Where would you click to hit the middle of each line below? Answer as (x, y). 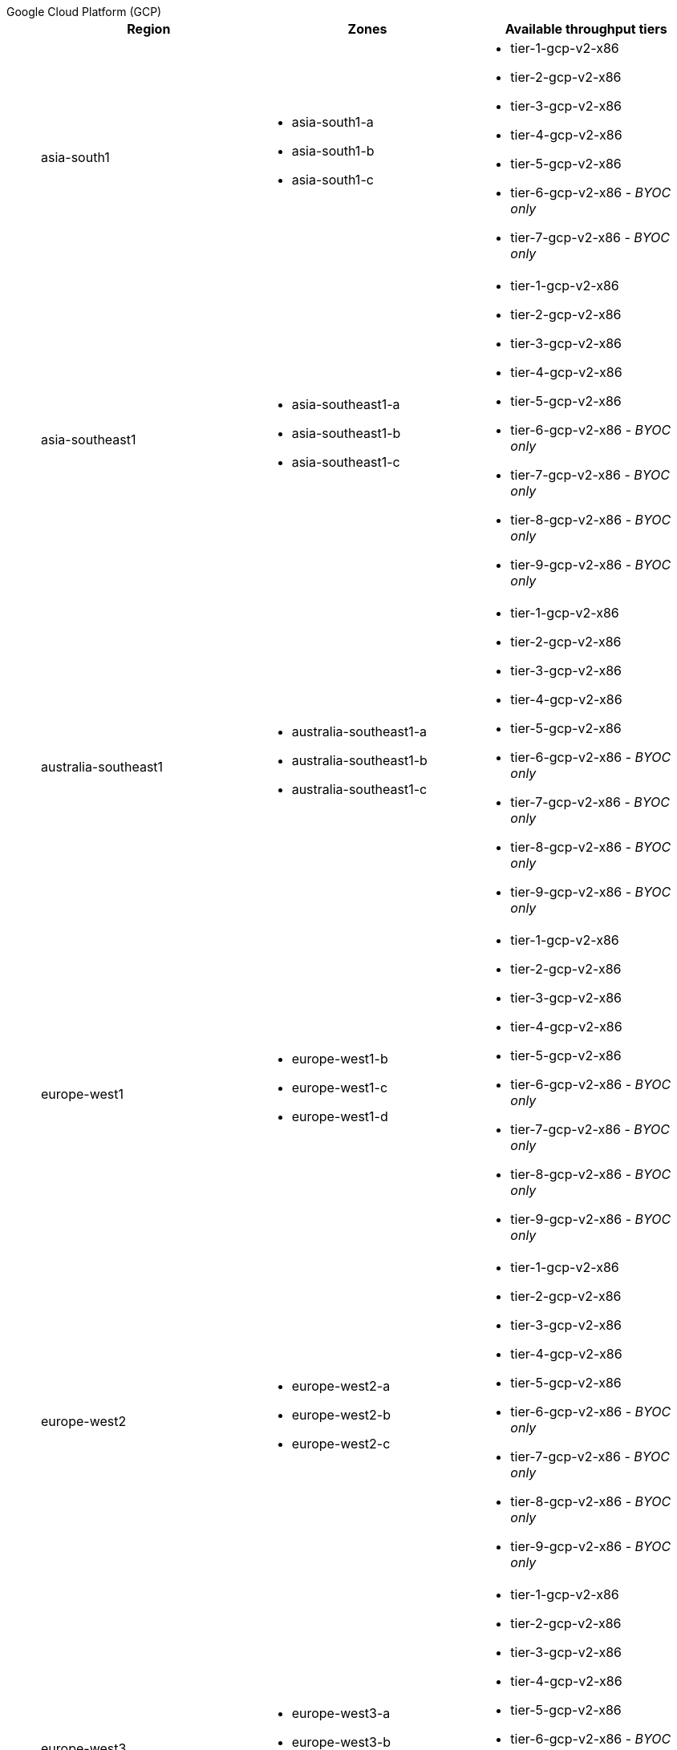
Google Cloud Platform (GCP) (84, 12)
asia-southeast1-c (346, 462)
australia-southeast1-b (359, 760)
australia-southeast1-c (359, 789)
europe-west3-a (341, 1713)
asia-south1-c (332, 180)
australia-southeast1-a (359, 731)
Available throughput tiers (586, 29)
